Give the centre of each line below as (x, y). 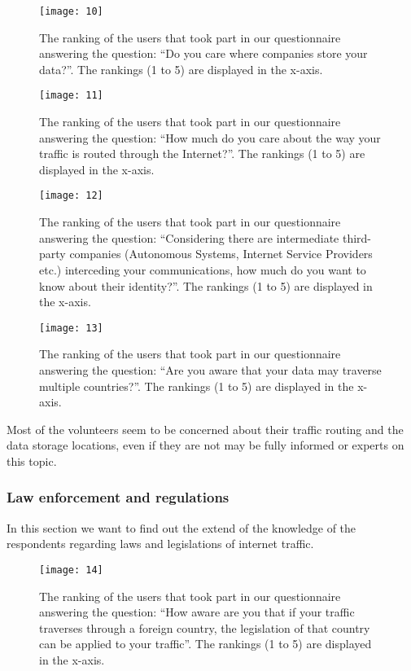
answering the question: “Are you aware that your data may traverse (210, 369)
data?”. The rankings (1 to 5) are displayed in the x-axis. (181, 69)
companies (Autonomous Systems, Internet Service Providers (221, 254)
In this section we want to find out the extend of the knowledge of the (181, 527)
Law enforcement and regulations (118, 497)
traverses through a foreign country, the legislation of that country (205, 627)
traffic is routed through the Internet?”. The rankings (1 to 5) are (202, 153)
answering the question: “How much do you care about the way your (210, 137)
